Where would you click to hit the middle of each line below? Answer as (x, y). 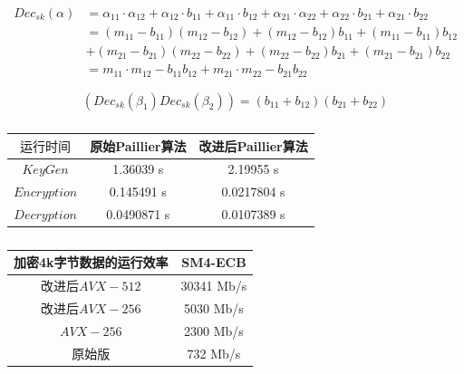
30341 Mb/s (214, 286)
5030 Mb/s (214, 307)
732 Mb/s (214, 353)
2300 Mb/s (214, 330)
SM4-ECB (214, 262)
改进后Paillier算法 (253, 145)
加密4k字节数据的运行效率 (91, 262)
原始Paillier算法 (138, 145)
